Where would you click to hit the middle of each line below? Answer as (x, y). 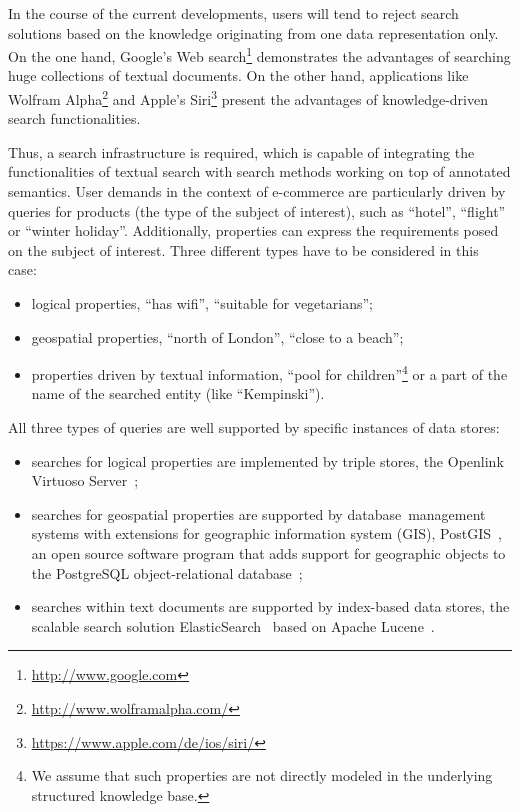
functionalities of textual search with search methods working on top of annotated (259, 171)
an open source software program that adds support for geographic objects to (268, 553)
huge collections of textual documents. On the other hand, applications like (238, 75)
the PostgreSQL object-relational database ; (167, 572)
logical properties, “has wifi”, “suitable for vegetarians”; (202, 303)
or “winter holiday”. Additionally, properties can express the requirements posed (253, 230)
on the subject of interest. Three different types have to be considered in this (243, 249)
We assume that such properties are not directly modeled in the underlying (262, 775)
